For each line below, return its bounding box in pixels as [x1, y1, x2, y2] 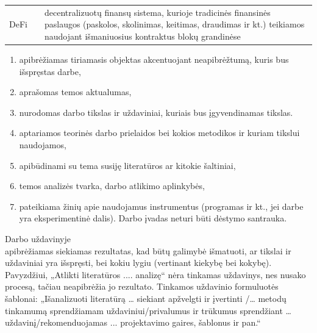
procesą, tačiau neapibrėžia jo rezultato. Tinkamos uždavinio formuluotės [5, 280, 279, 293]
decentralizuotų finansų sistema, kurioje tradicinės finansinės [44, 5, 271, 18]
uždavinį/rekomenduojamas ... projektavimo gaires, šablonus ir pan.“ [5, 316, 261, 329]
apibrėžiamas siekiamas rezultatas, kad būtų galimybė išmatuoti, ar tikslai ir [5, 244, 291, 257]
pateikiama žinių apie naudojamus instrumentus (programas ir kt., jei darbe [19, 199, 304, 212]
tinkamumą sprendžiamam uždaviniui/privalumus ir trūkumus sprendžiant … [5, 304, 291, 317]
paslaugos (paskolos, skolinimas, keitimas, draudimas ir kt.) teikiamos [44, 18, 305, 30]
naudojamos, [19, 138, 66, 151]
